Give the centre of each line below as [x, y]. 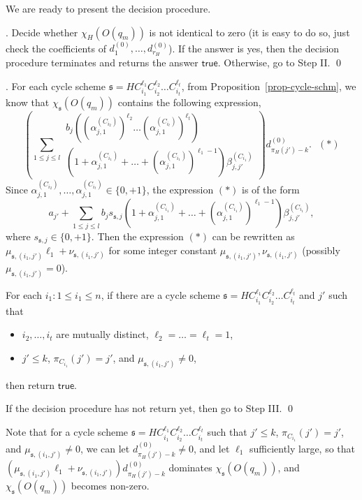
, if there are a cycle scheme [160, 294]
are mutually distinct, [102, 334]
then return [30, 384]
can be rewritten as [253, 236]
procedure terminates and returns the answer [102, 62]
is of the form [271, 189]
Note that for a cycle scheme [67, 432]
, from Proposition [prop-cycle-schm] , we [269, 86]
